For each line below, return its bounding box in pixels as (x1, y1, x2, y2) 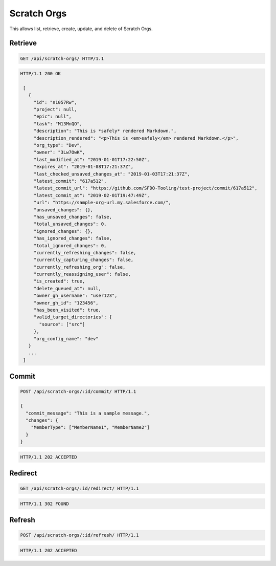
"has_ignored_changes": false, (33, 235, 112, 242)
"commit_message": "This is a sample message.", (26, 410, 150, 416)
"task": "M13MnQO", (33, 121, 83, 126)
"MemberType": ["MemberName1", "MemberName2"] (31, 425, 150, 430)
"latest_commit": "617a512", (33, 178, 107, 184)
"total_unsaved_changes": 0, (33, 221, 107, 227)
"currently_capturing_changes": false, (33, 257, 134, 263)
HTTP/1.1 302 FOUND (20, 500, 69, 507)
